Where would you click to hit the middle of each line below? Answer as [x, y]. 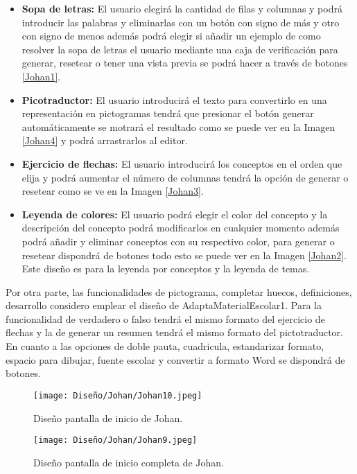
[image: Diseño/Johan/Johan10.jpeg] [118, 395]
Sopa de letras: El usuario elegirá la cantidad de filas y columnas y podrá [182, 8]
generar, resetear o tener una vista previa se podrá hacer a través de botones [185, 63]
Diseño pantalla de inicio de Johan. [108, 418]
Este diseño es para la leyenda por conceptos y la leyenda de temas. [166, 269]
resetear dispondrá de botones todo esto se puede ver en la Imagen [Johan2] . [184, 255]
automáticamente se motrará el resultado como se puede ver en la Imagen [178, 126]
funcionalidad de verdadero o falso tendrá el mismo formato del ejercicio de [165, 318]
